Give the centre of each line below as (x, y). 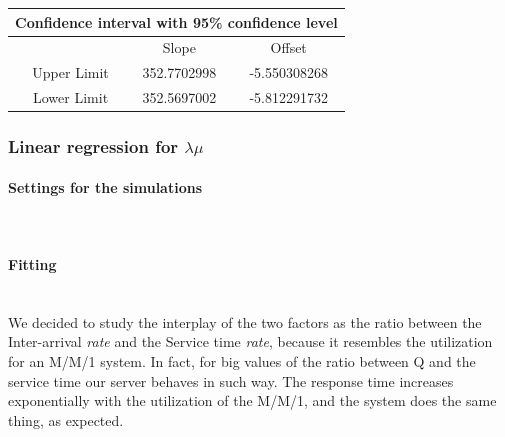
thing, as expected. (66, 419)
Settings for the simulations (105, 186)
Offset (288, 47)
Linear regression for (93, 146)
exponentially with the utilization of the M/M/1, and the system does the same (252, 400)
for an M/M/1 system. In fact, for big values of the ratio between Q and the (242, 360)
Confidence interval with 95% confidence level (176, 21)
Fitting (32, 263)
